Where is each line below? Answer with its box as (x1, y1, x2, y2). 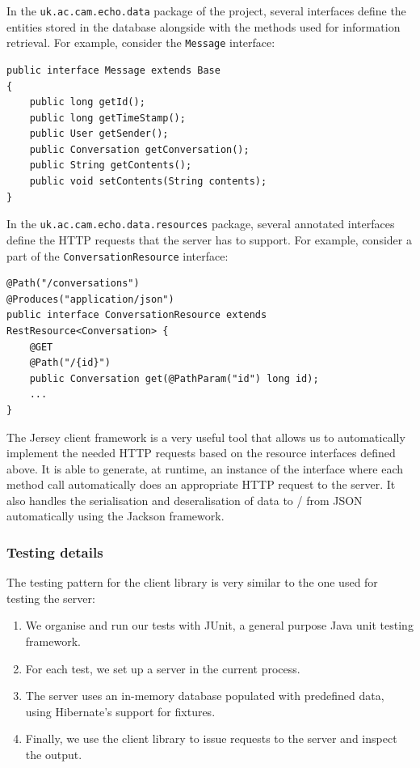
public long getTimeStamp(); (29, 112, 186, 124)
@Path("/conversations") (6, 278, 140, 290)
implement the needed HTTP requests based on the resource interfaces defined (6, 444, 396, 461)
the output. (25, 746, 82, 763)
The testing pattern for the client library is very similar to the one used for (6, 574, 378, 591)
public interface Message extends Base (6, 64, 220, 76)
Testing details (6, 541, 103, 562)
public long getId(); (29, 96, 145, 108)
